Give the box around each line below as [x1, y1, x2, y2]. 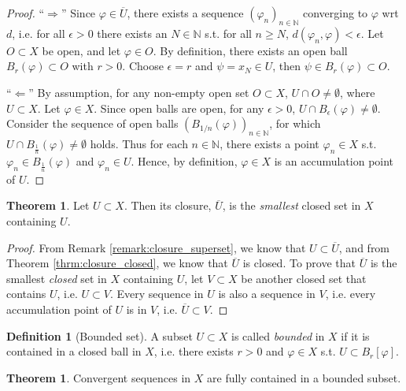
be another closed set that [241, 270, 367, 286]
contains [6, 285, 46, 302]
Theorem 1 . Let [6, 197, 90, 214]
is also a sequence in [218, 285, 316, 302]
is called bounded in [231, 327, 325, 344]
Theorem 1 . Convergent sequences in [6, 369, 191, 385]
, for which [269, 115, 321, 132]
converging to [303, 5, 368, 20]
